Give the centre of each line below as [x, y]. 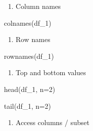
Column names [38, 6]
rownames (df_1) [29, 56]
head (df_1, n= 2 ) [30, 89]
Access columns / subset [52, 122]
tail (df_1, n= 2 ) [27, 106]
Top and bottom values [51, 72]
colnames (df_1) [28, 22]
